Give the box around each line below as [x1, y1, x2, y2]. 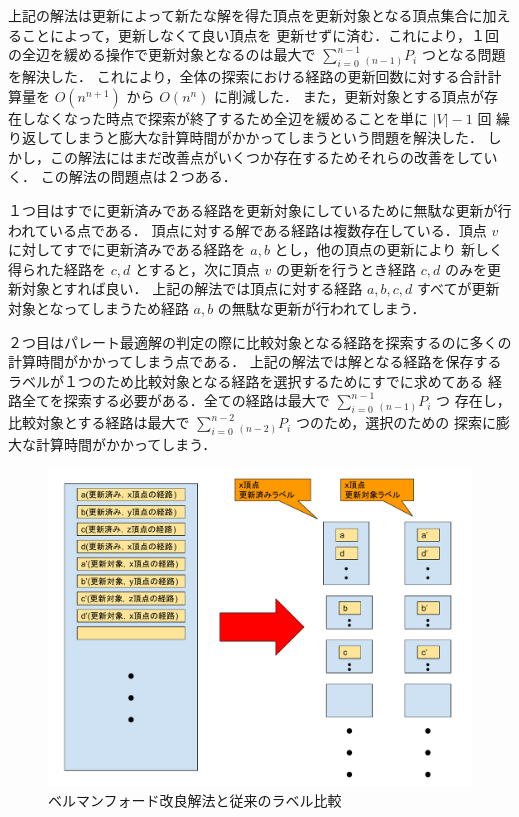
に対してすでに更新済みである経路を [8, 239, 246, 260]
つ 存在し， [436, 390, 511, 411]
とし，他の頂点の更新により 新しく [274, 239, 503, 260]
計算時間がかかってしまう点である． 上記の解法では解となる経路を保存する [8, 351, 502, 372]
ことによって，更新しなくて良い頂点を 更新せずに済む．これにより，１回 [21, 24, 499, 45]
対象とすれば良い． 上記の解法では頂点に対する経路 [21, 278, 363, 299]
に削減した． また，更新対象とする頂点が [214, 85, 485, 106]
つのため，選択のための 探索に [295, 412, 496, 433]
